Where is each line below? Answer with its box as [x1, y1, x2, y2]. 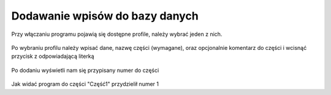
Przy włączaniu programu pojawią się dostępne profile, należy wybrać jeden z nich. [11, 30, 223, 38]
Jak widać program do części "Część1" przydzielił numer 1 [11, 80, 159, 88]
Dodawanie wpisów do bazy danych [11, 9, 199, 23]
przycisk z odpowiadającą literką [11, 52, 94, 60]
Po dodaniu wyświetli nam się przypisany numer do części [11, 66, 159, 74]
